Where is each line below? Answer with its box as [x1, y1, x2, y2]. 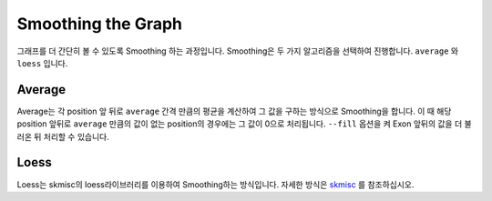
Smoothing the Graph [16, 14, 182, 34]
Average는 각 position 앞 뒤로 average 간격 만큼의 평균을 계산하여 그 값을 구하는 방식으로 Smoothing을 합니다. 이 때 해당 [16, 106, 452, 116]
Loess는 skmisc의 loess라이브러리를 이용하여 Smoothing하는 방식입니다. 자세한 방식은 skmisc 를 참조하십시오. [16, 178, 415, 190]
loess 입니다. [16, 57, 68, 68]
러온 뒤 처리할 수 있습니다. [16, 131, 109, 142]
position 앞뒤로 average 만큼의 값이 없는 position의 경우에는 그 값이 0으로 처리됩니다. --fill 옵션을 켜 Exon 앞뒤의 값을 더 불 [16, 118, 473, 129]
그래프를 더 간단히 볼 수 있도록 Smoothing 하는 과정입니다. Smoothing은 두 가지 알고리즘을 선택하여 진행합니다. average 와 [16, 45, 459, 56]
